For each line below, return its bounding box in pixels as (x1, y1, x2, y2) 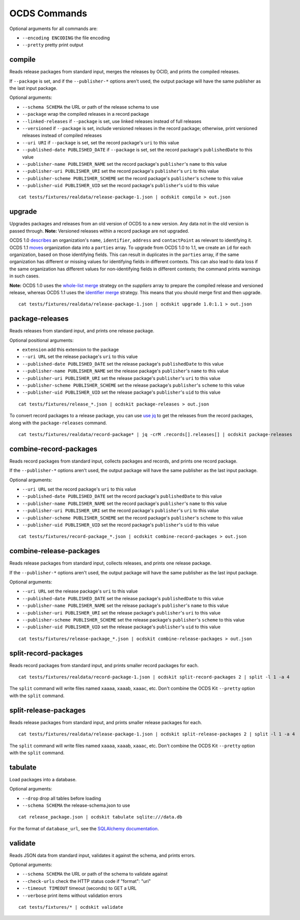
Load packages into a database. (9, 776, 77, 782)
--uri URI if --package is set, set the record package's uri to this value (22, 139, 179, 145)
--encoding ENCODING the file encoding (22, 35, 110, 41)
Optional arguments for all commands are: (9, 25, 98, 32)
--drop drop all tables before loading (22, 795, 101, 801)
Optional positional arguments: (9, 337, 74, 343)
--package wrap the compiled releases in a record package (22, 111, 149, 117)
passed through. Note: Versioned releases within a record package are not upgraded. (9, 227, 189, 234)
